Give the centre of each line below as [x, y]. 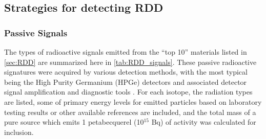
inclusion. [19, 132]
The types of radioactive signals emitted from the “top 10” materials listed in [126, 52]
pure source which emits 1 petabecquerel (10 [74, 122]
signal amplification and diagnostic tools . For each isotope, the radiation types [128, 92]
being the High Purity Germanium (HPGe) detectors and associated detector [126, 82]
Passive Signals [36, 32]
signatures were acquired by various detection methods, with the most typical [126, 72]
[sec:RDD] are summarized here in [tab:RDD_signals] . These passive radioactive [130, 62]
